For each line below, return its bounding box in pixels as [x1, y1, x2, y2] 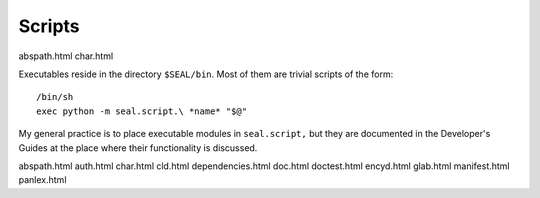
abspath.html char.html [18, 50, 114, 62]
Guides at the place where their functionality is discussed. [18, 141, 258, 154]
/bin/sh [36, 91, 74, 103]
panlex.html [18, 174, 67, 186]
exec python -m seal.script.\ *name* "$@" [36, 105, 248, 117]
